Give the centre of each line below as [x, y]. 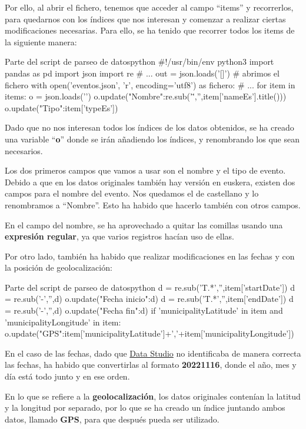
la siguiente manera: [41, 41]
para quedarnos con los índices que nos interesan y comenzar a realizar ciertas [145, 19]
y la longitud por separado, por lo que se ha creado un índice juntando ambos [145, 408]
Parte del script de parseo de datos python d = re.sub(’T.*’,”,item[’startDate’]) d [150, 287]
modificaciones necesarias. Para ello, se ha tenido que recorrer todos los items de [150, 30]
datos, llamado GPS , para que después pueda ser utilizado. [112, 419]
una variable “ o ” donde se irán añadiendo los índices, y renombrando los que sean [152, 139]
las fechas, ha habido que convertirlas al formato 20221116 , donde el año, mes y [151, 365]
